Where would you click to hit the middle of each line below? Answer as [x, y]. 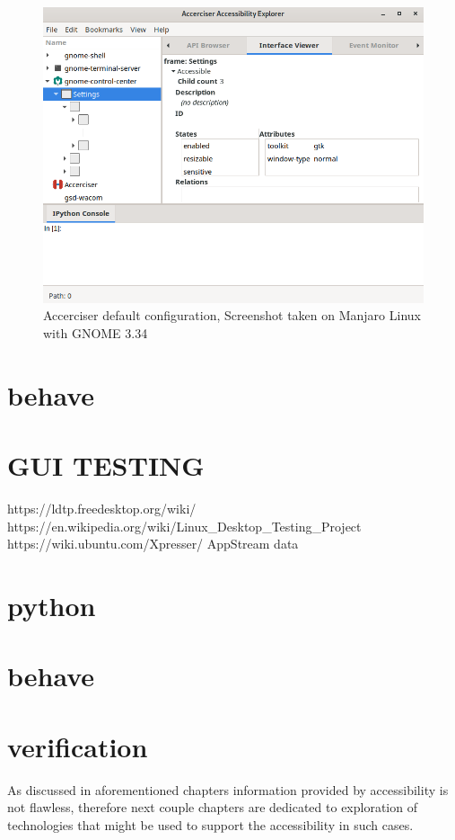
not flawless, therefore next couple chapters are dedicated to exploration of [212, 807]
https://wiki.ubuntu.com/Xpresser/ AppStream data [153, 544]
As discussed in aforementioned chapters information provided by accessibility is [228, 789]
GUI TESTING [106, 465]
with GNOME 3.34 [96, 332]
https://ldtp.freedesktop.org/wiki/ [102, 509]
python [52, 606]
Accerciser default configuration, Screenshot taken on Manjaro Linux [232, 315]
